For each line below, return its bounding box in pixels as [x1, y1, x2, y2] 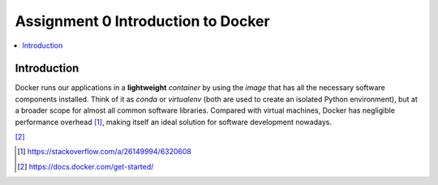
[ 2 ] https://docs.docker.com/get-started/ [17, 161, 154, 171]
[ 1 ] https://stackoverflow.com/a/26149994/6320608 [17, 147, 192, 157]
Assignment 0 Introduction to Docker [15, 12, 271, 30]
